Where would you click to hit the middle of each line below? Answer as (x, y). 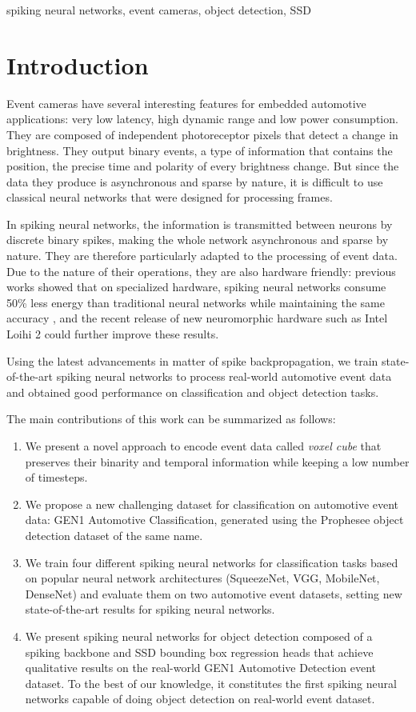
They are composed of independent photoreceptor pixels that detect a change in (202, 134)
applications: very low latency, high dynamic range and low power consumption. (202, 119)
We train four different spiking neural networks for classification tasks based (212, 562)
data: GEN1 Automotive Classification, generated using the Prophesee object (214, 520)
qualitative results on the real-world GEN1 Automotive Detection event (201, 668)
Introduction (78, 64)
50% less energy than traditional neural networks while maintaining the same (196, 302)
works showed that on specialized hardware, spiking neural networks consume (196, 287)
